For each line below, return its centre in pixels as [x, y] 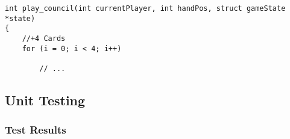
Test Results [36, 130]
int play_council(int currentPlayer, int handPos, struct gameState [145, 8]
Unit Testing [45, 100]
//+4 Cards [44, 38]
